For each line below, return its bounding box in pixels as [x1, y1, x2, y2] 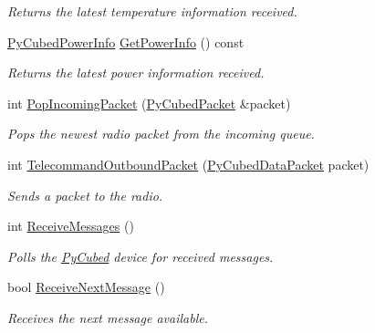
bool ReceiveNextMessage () [7, 277, 165, 297]
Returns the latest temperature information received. [7, 2, 297, 20]
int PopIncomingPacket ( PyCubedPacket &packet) [7, 93, 291, 112]
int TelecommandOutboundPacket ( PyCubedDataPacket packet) [7, 154, 370, 173]
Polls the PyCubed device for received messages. [7, 246, 274, 265]
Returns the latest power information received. [7, 63, 265, 82]
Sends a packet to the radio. [7, 185, 163, 204]
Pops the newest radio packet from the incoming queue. [7, 124, 315, 143]
